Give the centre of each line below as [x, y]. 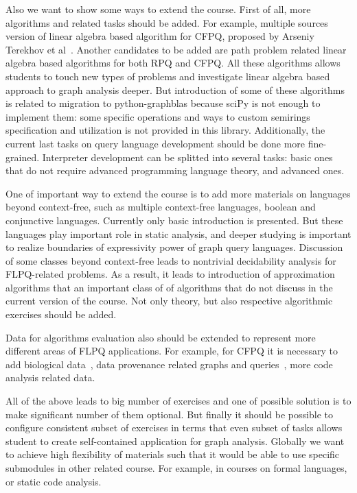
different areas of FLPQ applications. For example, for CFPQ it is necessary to [172, 351]
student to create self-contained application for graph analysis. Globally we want [175, 441]
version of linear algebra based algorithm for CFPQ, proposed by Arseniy [160, 36]
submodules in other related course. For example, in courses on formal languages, [176, 468]
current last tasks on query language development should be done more [156, 143]
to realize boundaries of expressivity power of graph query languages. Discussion [174, 247]
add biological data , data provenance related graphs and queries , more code [169, 364]
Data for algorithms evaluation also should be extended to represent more [161, 337]
